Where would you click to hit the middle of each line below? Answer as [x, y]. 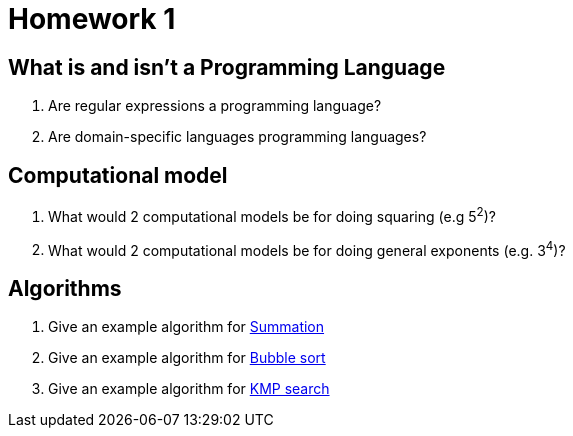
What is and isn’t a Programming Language [227, 67]
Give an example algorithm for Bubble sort [187, 358]
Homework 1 [92, 19]
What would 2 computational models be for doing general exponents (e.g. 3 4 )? [307, 248]
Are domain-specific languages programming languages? [237, 137]
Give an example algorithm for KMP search [189, 389]
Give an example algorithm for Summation [186, 327]
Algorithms [65, 288]
